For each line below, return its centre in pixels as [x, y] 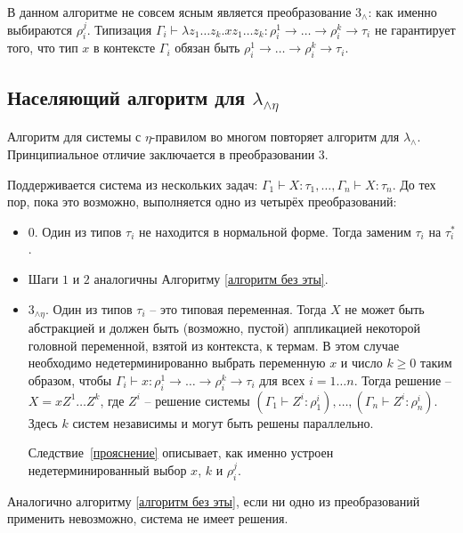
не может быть [385, 308]
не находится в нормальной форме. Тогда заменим [275, 231]
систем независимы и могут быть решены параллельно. [223, 422]
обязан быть [207, 48]
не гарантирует [415, 29]
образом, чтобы [70, 380]
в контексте [124, 48]
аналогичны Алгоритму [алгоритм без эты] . [211, 278]
